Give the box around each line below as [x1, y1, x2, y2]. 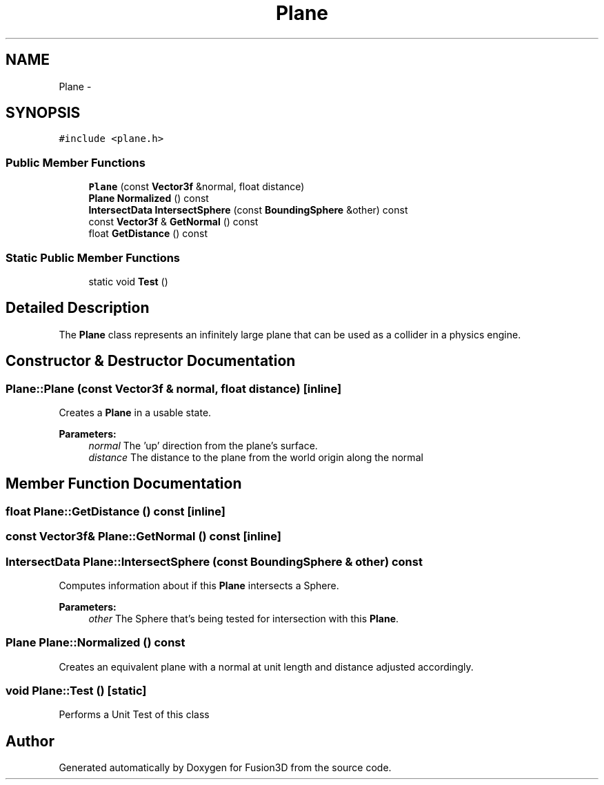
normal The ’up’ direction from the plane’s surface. [88, 440, 318, 451]
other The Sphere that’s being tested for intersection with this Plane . [88, 612, 399, 624]
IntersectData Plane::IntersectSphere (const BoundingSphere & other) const [6, 554, 423, 569]
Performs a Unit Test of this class [59, 708, 210, 721]
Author [6, 732, 54, 750]
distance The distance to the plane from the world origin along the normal [88, 451, 423, 463]
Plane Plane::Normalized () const [6, 635, 185, 650]
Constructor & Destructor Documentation [6, 352, 296, 370]
